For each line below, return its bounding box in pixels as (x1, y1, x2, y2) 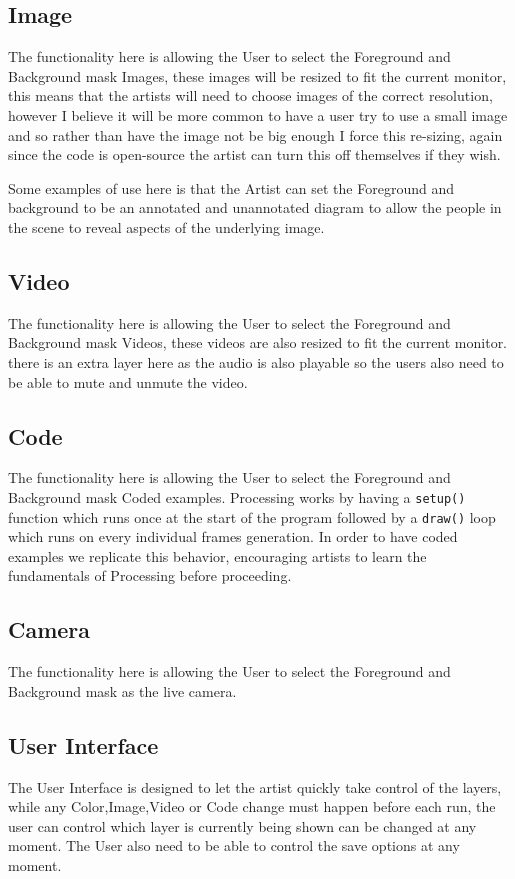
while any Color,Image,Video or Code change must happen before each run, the (8, 796, 496, 817)
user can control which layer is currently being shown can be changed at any (8, 815, 477, 836)
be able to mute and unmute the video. (8, 371, 248, 392)
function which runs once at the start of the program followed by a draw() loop (8, 506, 496, 527)
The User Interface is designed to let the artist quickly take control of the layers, (8, 776, 502, 797)
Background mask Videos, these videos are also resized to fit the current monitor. (8, 332, 508, 353)
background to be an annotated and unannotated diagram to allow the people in (8, 197, 502, 218)
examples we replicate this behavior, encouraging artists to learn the (8, 545, 427, 566)
